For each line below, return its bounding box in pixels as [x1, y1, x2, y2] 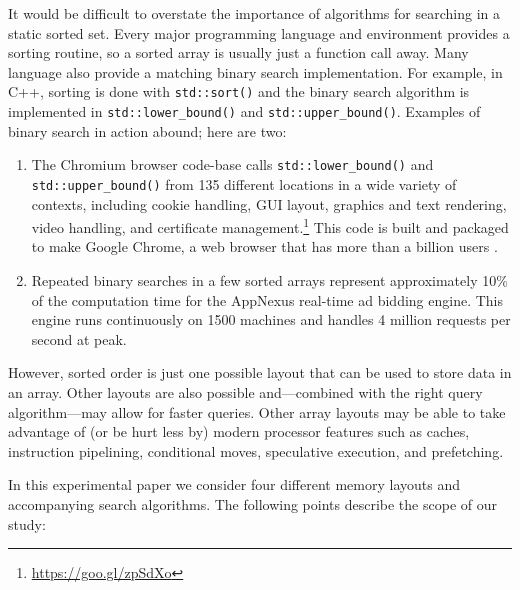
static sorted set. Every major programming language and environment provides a [8, 22, 510, 43]
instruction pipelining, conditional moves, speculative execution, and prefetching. [8, 440, 504, 461]
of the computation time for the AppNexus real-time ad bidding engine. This [31, 289, 503, 310]
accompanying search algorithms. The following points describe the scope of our [8, 493, 497, 514]
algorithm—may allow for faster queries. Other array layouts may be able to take [8, 401, 506, 422]
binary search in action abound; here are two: [8, 120, 287, 141]
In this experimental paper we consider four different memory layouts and [8, 474, 460, 495]
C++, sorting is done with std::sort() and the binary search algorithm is [8, 81, 470, 102]
